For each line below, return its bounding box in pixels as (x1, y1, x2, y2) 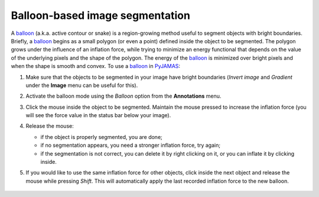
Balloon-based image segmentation (11, 9, 190, 22)
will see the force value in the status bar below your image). (25, 112, 171, 119)
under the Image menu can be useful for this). (25, 82, 138, 89)
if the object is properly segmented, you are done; (40, 133, 162, 140)
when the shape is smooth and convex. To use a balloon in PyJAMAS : (11, 63, 180, 70)
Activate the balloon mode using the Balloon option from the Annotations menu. (25, 92, 222, 100)
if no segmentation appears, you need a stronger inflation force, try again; (40, 142, 221, 149)
